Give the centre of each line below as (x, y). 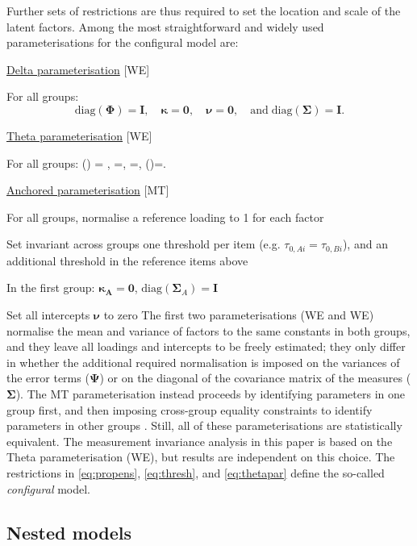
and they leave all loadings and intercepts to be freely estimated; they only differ (206, 346)
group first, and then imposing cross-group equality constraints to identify (190, 409)
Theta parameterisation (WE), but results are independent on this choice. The (201, 457)
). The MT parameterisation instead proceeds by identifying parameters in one (210, 393)
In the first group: (51, 288)
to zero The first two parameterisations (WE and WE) (239, 314)
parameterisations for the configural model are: (123, 42)
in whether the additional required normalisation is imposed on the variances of (203, 362)
